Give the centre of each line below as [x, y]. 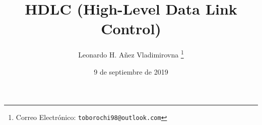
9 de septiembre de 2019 [131, 71]
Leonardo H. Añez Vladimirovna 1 [131, 54]
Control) [131, 28]
